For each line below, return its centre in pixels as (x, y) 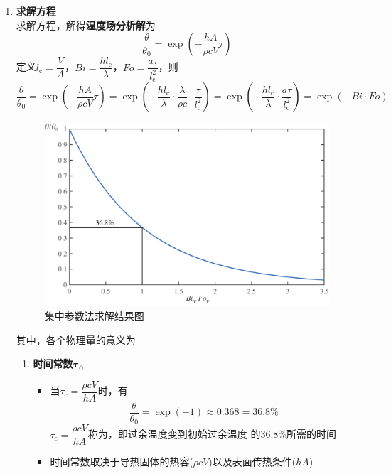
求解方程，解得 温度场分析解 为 (86, 25)
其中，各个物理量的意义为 (76, 339)
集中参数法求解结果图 (94, 315)
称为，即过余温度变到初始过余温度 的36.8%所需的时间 (212, 434)
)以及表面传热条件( (252, 462)
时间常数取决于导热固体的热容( (122, 462)
